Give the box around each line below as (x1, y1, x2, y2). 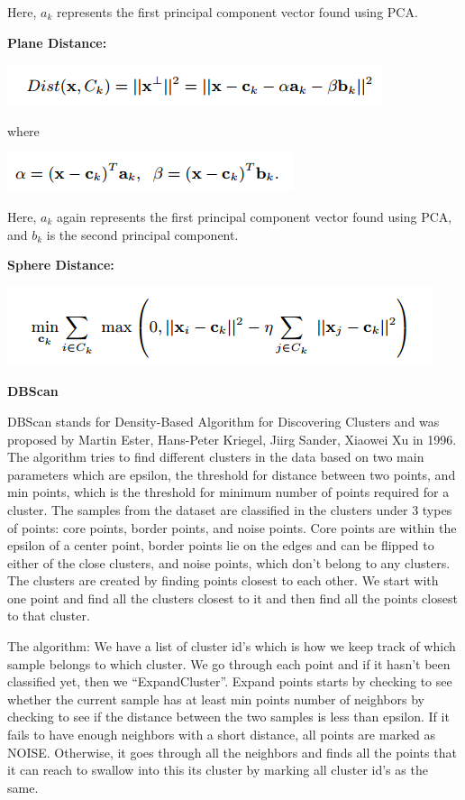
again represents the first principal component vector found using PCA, (56, 207, 452, 225)
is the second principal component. (46, 225, 239, 244)
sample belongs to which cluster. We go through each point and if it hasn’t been (7, 654, 451, 673)
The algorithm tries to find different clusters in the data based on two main (7, 447, 424, 466)
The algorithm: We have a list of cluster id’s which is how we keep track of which (7, 637, 456, 656)
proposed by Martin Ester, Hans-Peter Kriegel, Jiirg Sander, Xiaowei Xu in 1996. (7, 429, 457, 448)
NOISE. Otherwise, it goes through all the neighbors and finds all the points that (7, 742, 457, 761)
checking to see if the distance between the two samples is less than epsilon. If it (7, 707, 450, 726)
